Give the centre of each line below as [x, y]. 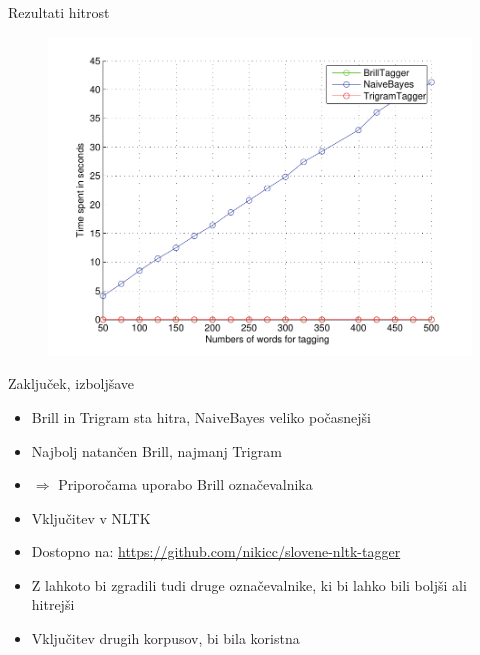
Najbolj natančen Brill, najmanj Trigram [156, 450]
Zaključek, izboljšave [71, 383]
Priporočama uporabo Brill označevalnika [185, 484]
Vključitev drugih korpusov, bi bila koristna [165, 638]
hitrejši [53, 604]
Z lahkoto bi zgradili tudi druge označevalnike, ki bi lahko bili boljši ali [249, 584]
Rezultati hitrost [59, 12]
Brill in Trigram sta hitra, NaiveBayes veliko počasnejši [201, 416]
